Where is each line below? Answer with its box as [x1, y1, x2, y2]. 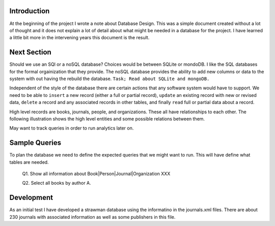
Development [9, 193, 53, 202]
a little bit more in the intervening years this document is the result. [9, 35, 150, 41]
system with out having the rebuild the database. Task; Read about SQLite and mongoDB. [9, 76, 210, 82]
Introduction [9, 7, 50, 15]
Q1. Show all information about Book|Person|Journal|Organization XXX [22, 171, 171, 177]
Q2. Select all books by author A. [22, 180, 91, 186]
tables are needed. [9, 159, 49, 165]
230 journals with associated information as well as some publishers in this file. [9, 214, 176, 220]
